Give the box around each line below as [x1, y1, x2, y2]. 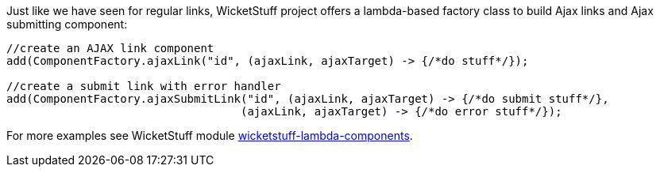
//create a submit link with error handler [6, 80, 281, 92]
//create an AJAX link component [6, 42, 214, 55]
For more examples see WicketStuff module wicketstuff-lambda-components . [6, 129, 413, 142]
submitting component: [6, 17, 128, 31]
